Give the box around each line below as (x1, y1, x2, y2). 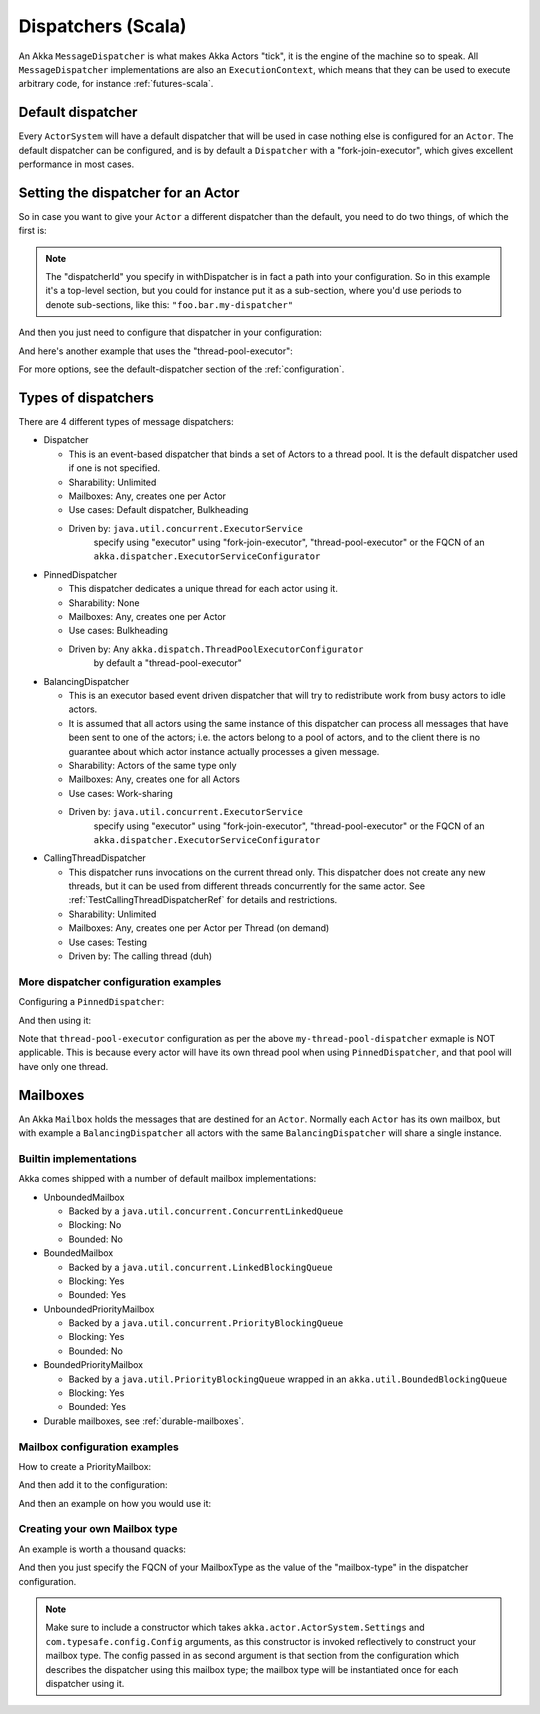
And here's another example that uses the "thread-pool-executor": (18, 345, 294, 357)
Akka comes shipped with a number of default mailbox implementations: (18, 1173, 317, 1185)
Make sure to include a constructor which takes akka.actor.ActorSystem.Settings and (45, 1621, 425, 1634)
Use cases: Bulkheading (68, 625, 169, 637)
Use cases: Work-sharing (68, 787, 174, 799)
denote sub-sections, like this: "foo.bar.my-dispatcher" (45, 298, 294, 310)
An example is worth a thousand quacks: (18, 1543, 187, 1555)
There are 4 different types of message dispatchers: (18, 415, 234, 427)
